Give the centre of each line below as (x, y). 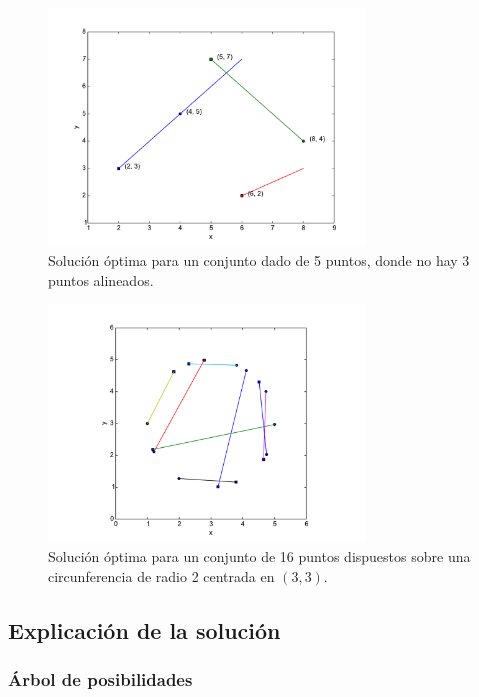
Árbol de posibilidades (100, 679)
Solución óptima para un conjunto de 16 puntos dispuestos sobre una (259, 556)
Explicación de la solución (144, 629)
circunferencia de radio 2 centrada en (161, 575)
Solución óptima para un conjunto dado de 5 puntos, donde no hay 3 (259, 260)
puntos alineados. (101, 279)
